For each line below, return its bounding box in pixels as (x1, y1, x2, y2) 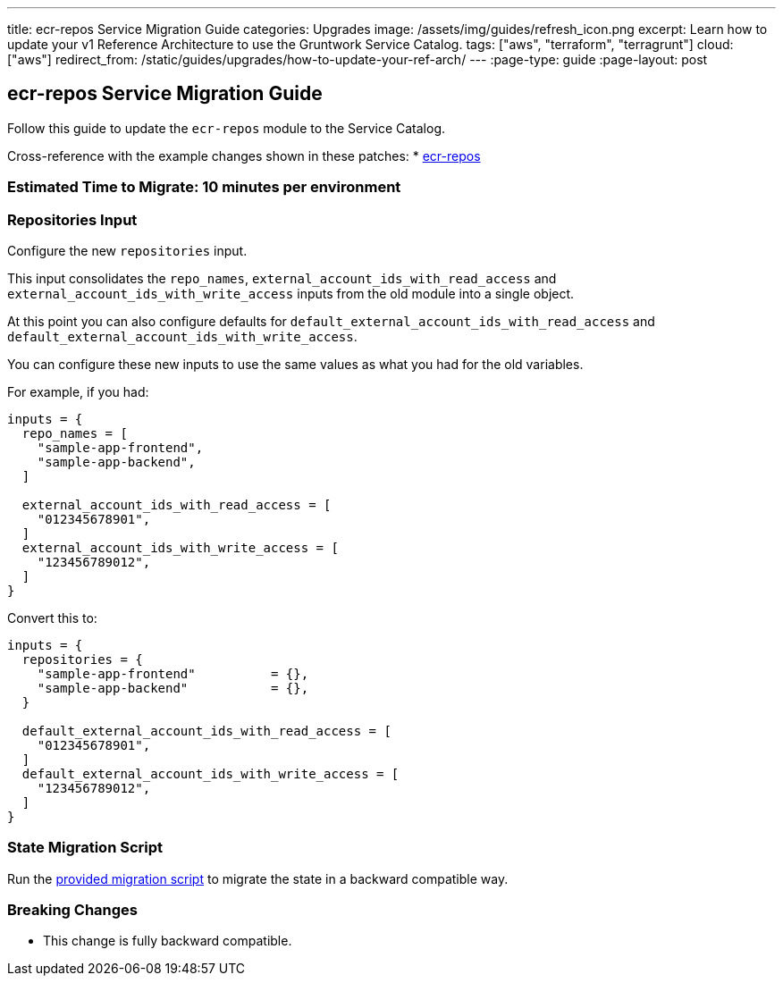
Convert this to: (7, 609, 97, 626)
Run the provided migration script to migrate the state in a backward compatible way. (7, 870, 509, 886)
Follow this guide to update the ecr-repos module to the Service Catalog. (7, 120, 446, 136)
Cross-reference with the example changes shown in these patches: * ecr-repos (7, 147, 481, 164)
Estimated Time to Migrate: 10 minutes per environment (7, 178, 401, 197)
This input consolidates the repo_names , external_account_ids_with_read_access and (7, 270, 557, 286)
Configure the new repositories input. (7, 242, 248, 258)
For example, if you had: (7, 383, 149, 399)
